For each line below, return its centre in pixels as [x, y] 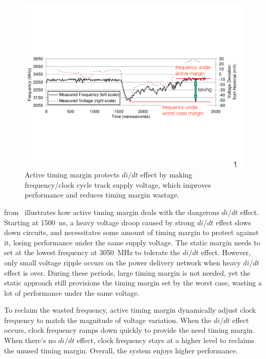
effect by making [166, 175]
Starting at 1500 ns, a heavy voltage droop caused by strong [100, 222]
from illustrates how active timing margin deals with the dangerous [112, 212]
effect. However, [226, 252]
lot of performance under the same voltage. [72, 292]
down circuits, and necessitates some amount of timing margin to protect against [131, 232]
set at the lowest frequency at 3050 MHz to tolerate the [92, 252]
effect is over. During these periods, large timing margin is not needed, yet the [127, 272]
